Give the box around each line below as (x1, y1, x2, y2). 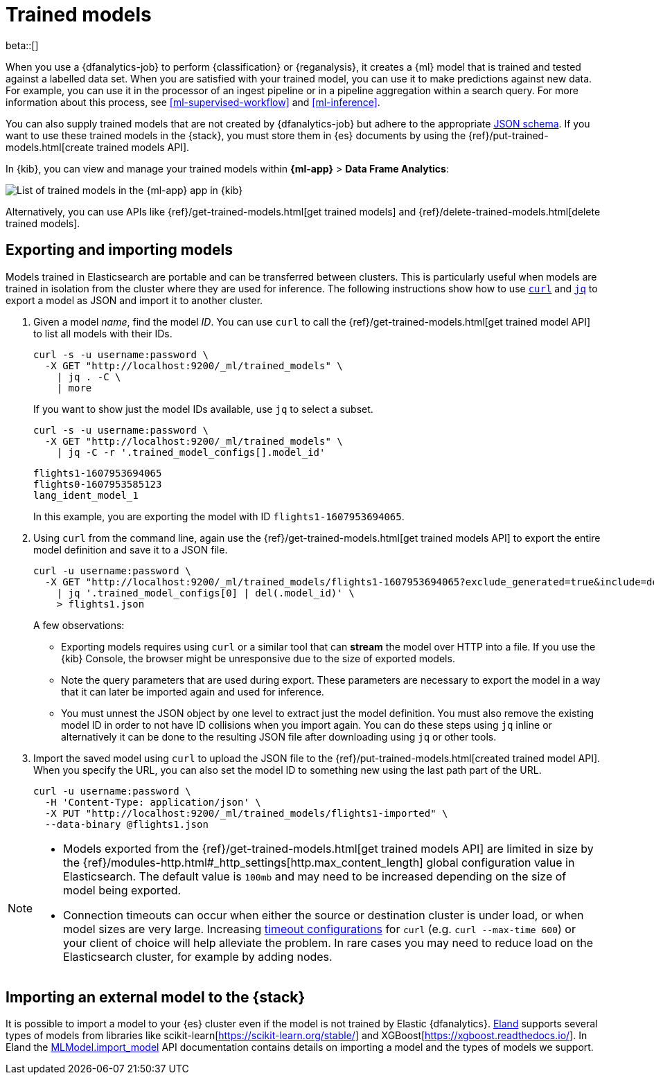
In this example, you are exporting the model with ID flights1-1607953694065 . (33, 510, 405, 522)
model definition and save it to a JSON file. (33, 543, 228, 556)
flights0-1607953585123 (33, 478, 162, 490)
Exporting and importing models (6, 241, 233, 259)
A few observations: (33, 619, 125, 631)
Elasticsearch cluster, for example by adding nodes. (63, 949, 333, 964)
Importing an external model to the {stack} (6, 989, 306, 1007)
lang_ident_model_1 (33, 489, 139, 501)
